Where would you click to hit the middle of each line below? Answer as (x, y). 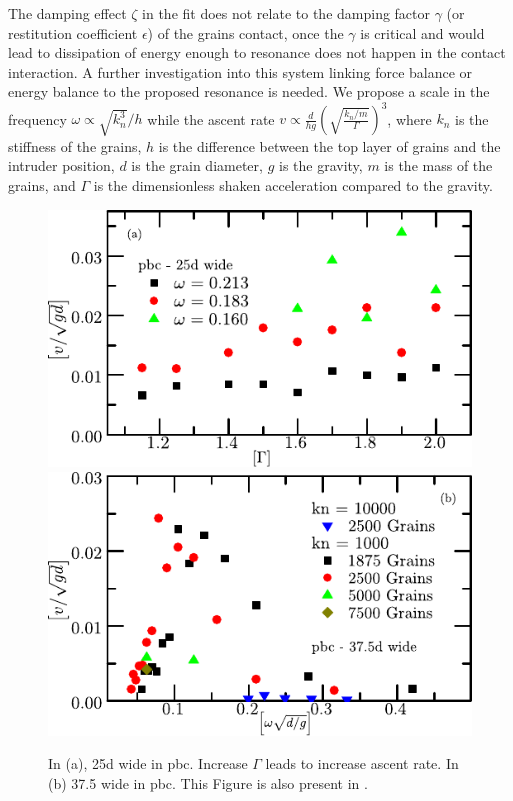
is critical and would (422, 32)
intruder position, (61, 165)
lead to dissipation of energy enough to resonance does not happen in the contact (257, 52)
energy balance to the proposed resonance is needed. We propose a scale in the (249, 91)
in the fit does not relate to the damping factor (286, 13)
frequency (37, 118)
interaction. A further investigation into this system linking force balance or (240, 71)
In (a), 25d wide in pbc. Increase (148, 763)
